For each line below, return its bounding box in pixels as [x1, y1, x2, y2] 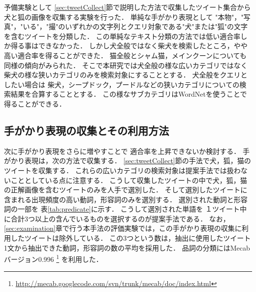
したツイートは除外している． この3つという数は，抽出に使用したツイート [10, 233, 251, 243]
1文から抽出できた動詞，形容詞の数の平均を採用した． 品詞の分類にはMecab [4, 242, 250, 253]
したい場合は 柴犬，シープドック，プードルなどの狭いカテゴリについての [4, 79, 240, 89]
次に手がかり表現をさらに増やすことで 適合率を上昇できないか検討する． [4, 146, 241, 156]
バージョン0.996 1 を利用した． [4, 253, 103, 264]
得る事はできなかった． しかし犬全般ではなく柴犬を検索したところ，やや [10, 40, 248, 51]
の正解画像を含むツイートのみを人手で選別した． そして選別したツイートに [4, 184, 248, 195]
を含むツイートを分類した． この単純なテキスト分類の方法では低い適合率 [4, 31, 241, 41]
